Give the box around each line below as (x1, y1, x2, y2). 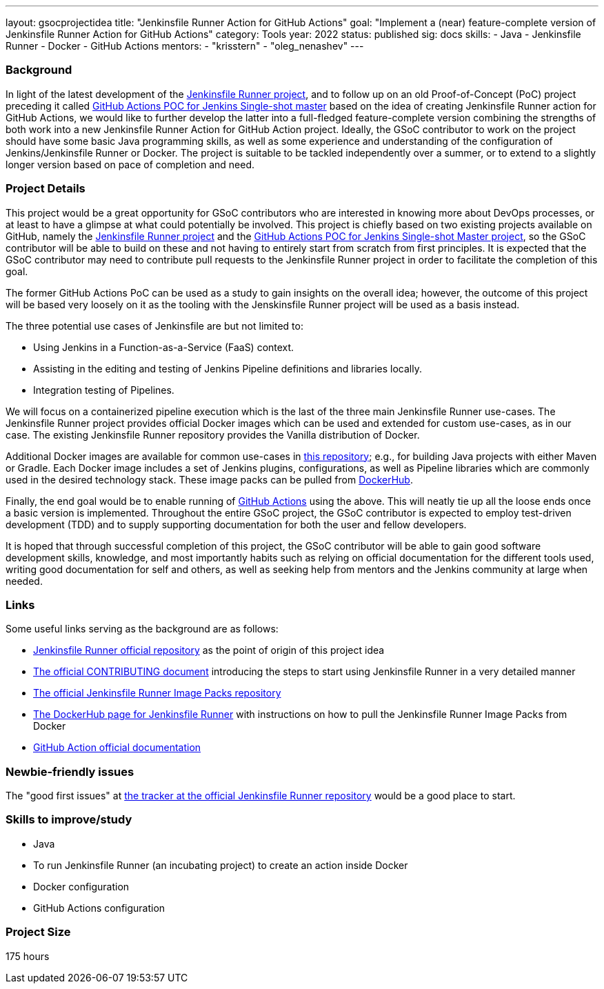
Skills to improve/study (6, 812, 132, 827)
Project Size (6, 925, 71, 939)
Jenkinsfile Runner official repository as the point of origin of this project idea (33, 644, 385, 657)
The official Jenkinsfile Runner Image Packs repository (33, 687, 281, 699)
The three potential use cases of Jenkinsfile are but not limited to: (6, 319, 303, 332)
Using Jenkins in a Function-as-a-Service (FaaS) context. (33, 341, 294, 353)
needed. (6, 575, 43, 587)
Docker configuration (33, 880, 130, 892)
